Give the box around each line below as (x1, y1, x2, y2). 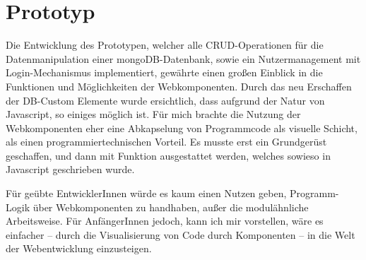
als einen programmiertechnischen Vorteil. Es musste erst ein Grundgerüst (6, 134, 327, 149)
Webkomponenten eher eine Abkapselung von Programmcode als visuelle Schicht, (6, 120, 358, 135)
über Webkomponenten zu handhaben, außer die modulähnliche (33, 199, 309, 214)
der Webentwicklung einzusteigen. (6, 241, 152, 256)
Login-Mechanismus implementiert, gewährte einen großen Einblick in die (6, 65, 323, 80)
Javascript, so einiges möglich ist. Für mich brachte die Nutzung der (6, 107, 301, 122)
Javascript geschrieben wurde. (6, 162, 135, 177)
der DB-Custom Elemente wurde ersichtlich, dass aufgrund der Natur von (6, 93, 325, 107)
